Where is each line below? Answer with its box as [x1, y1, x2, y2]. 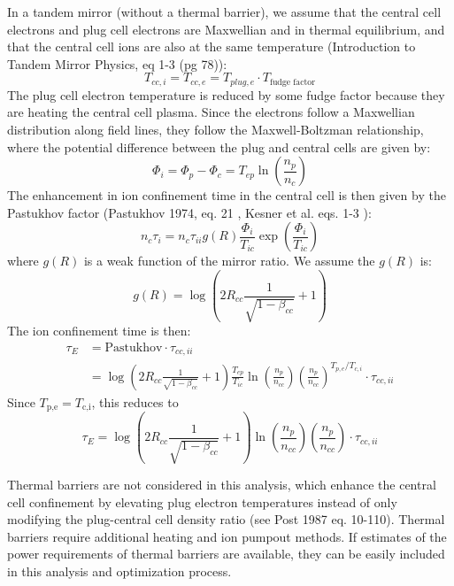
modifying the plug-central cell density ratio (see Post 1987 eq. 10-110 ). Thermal [7, 510, 445, 528]
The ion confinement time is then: [7, 321, 191, 340]
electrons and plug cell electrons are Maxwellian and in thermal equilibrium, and [7, 19, 445, 38]
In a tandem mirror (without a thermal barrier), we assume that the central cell [7, 3, 442, 20]
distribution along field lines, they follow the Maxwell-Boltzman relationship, [7, 120, 424, 139]
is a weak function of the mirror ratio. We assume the [83, 251, 375, 270]
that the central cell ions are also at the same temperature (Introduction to [7, 37, 416, 56]
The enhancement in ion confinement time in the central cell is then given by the [7, 186, 446, 204]
